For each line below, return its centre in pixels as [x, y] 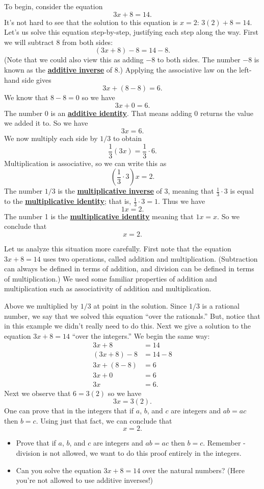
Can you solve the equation [59, 470]
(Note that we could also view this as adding [74, 60]
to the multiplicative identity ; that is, [68, 201]
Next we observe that [37, 393]
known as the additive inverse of [58, 69]
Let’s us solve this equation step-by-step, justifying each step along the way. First [131, 32]
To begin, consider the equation [54, 6]
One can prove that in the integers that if [69, 411]
